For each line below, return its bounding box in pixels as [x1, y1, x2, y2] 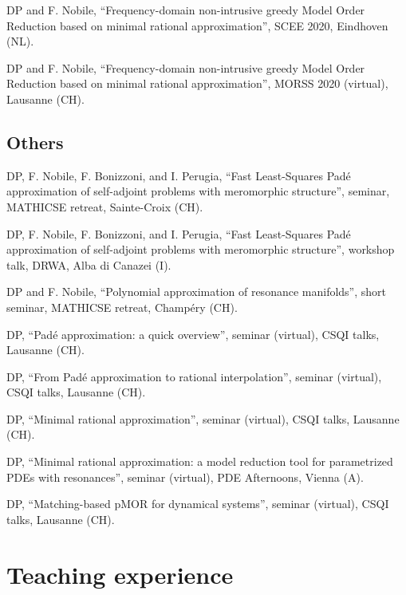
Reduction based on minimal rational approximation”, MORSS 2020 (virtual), [6, 75, 388, 92]
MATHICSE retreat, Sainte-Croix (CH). [6, 198, 203, 215]
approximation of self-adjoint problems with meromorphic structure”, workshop [6, 241, 395, 258]
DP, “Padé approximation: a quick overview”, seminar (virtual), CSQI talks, [6, 325, 380, 342]
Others [6, 129, 64, 154]
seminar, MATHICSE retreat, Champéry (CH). [6, 298, 238, 315]
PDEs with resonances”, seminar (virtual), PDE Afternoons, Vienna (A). [6, 468, 364, 485]
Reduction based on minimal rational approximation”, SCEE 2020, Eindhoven [6, 17, 388, 33]
